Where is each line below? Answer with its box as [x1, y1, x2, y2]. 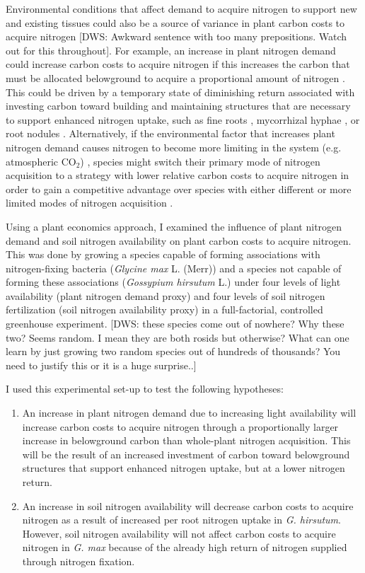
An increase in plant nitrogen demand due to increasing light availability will [22, 405, 357, 420]
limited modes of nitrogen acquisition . [6, 195, 173, 210]
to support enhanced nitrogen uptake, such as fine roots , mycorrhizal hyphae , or [6, 112, 360, 127]
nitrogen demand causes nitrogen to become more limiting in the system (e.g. [6, 139, 342, 154]
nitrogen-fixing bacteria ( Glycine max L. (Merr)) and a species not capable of [6, 260, 342, 275]
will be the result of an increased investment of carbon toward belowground [22, 446, 350, 461]
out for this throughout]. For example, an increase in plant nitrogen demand [6, 42, 336, 57]
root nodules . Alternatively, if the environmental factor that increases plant [6, 126, 335, 141]
